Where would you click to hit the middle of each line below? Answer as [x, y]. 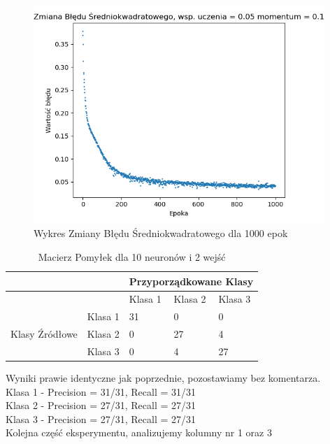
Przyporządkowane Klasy [191, 281]
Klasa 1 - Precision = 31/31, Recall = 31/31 [101, 391]
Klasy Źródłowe [44, 334]
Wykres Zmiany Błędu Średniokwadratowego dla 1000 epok [161, 233]
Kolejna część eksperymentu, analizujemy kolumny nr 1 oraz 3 [139, 432]
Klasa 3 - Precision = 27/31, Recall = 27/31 [101, 418]
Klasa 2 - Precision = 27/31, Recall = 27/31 [101, 405]
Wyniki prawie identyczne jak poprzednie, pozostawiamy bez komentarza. [163, 378]
